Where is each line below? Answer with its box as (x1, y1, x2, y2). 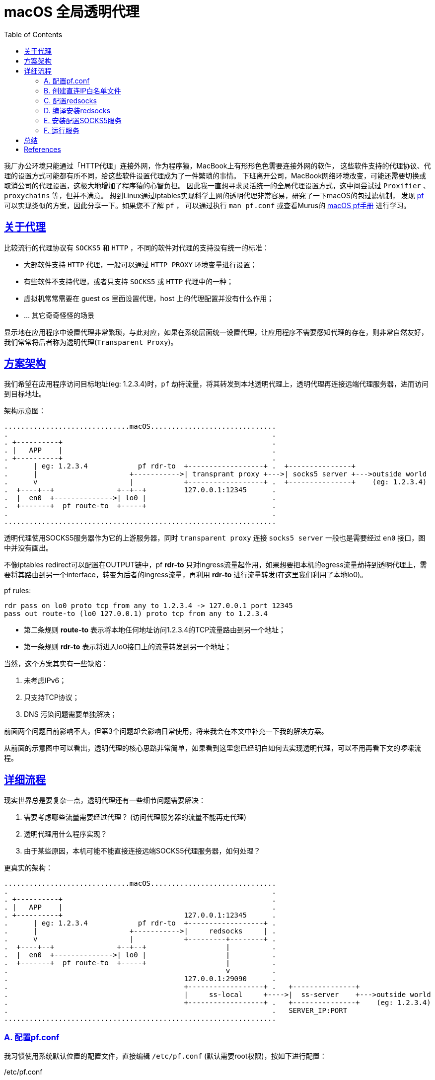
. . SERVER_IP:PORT (4, 1006, 348, 1015)
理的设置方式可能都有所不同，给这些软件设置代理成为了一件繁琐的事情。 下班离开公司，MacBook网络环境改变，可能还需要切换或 (4, 171, 427, 180)
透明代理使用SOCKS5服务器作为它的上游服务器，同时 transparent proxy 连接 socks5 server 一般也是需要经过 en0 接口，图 (4, 534, 426, 542)
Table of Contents (4, 30, 63, 39)
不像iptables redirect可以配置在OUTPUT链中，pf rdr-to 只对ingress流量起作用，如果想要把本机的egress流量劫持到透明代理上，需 (4, 560, 427, 569)
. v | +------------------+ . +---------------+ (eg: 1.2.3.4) (4, 478, 427, 486)
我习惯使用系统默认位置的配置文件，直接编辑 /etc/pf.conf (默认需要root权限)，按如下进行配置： (4, 1052, 327, 1061)
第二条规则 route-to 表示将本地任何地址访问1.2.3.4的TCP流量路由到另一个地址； (24, 625, 286, 634)
